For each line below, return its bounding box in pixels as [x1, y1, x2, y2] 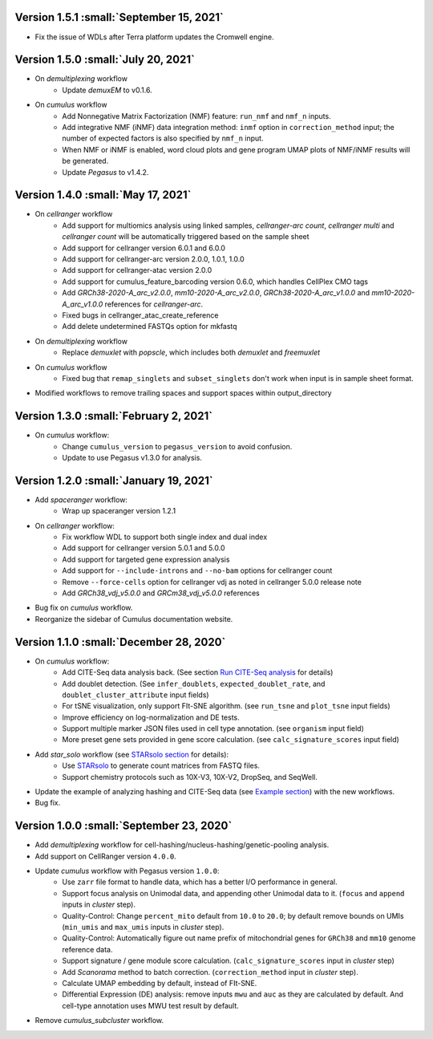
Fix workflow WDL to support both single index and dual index [62, 532, 268, 542]
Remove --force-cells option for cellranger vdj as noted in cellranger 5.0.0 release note [62, 577, 362, 586]
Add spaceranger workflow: [34, 494, 128, 505]
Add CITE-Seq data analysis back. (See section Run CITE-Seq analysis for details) [62, 668, 334, 677]
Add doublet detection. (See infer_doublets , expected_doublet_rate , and [62, 679, 326, 688]
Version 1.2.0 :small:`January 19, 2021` [14, 473, 213, 487]
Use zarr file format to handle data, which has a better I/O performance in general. [62, 877, 338, 887]
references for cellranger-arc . [104, 299, 204, 309]
